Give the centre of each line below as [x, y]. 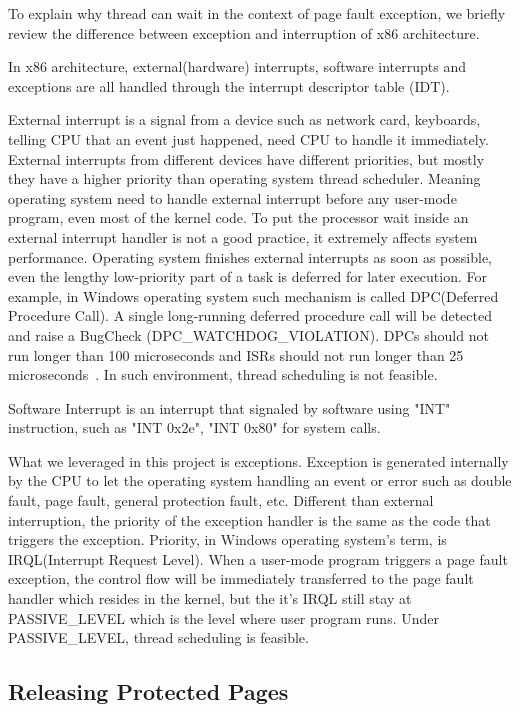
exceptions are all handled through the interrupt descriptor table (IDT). [229, 85]
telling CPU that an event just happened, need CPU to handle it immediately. [248, 138]
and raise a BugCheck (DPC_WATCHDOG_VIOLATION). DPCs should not [248, 334]
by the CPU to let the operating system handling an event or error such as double [260, 480]
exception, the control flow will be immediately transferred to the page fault [241, 578]
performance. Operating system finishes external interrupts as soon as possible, [250, 256]
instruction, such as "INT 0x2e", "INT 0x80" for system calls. [194, 427]
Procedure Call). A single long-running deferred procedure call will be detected [250, 315]
